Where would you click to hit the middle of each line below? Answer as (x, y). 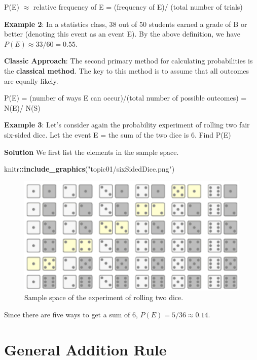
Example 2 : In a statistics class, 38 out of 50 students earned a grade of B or (126, 24)
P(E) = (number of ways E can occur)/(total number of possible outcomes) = (125, 98)
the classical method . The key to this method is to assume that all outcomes (127, 70)
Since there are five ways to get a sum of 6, (71, 314)
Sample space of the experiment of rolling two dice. (104, 297)
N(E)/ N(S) (22, 107)
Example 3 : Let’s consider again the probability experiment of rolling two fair (127, 125)
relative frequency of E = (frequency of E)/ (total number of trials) (138, 7)
